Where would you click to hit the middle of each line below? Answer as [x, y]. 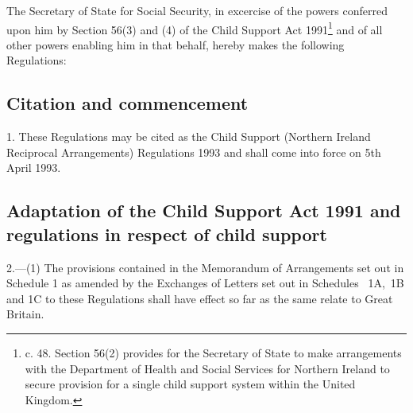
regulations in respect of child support [167, 234]
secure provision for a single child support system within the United [190, 384]
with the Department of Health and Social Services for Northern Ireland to [207, 368]
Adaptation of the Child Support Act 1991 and [204, 210]
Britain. [25, 314]
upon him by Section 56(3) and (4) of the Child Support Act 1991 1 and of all [195, 28]
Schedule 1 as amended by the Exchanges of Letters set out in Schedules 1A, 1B [205, 283]
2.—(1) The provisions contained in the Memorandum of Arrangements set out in [205, 267]
